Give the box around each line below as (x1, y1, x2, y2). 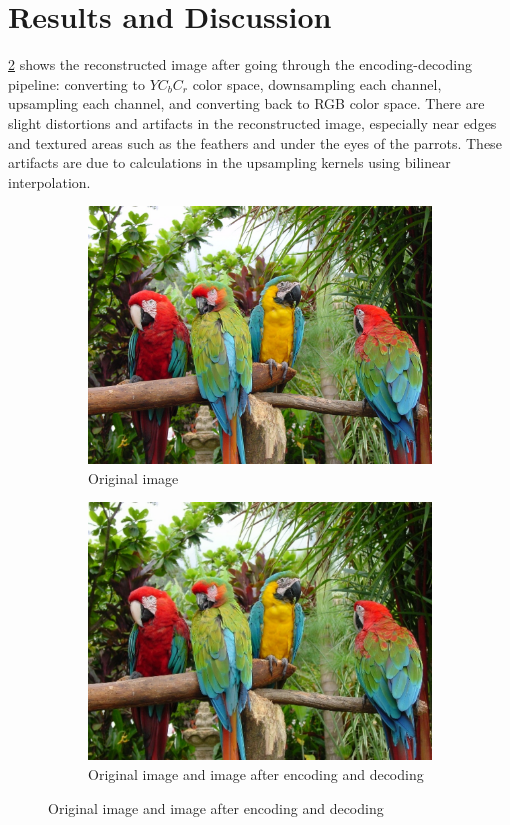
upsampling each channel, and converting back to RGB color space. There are (8, 93, 485, 114)
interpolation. (8, 171, 91, 192)
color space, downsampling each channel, (192, 73, 442, 94)
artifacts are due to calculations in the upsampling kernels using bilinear (8, 152, 451, 173)
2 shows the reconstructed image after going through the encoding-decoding (8, 54, 472, 75)
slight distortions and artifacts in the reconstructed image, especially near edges (8, 112, 497, 133)
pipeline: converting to (8, 73, 145, 94)
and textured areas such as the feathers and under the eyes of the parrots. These (8, 132, 502, 153)
